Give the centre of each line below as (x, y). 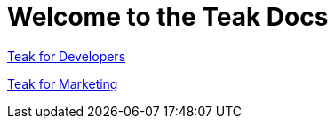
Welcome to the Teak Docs (168, 17)
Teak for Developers (67, 56)
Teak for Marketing (63, 83)
